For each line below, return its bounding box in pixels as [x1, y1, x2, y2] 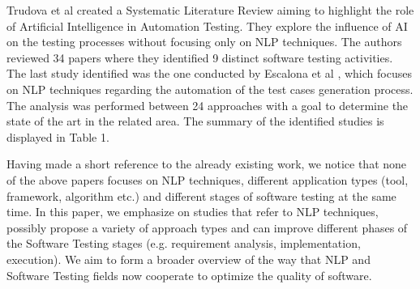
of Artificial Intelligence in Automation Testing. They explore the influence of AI [6, 17, 408, 34]
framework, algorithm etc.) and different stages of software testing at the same [6, 187, 396, 204]
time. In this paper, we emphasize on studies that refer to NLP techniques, [6, 203, 379, 220]
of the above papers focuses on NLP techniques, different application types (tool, [6, 171, 409, 188]
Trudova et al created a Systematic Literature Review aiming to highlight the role [6, 2, 414, 18]
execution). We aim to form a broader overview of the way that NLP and [6, 250, 371, 267]
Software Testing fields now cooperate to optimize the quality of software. [6, 266, 372, 283]
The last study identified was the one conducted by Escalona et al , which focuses [6, 65, 412, 82]
